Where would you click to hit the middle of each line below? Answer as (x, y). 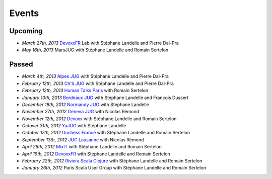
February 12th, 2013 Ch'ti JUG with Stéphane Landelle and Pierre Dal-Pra (98, 83)
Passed (21, 65)
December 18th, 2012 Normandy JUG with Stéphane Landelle (86, 104)
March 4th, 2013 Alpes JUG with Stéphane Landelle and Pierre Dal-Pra (95, 76)
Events (24, 13)
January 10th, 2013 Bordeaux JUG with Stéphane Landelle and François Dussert (105, 98)
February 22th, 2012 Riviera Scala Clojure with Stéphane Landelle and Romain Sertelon (112, 161)
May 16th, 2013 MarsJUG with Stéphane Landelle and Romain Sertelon (95, 50)
